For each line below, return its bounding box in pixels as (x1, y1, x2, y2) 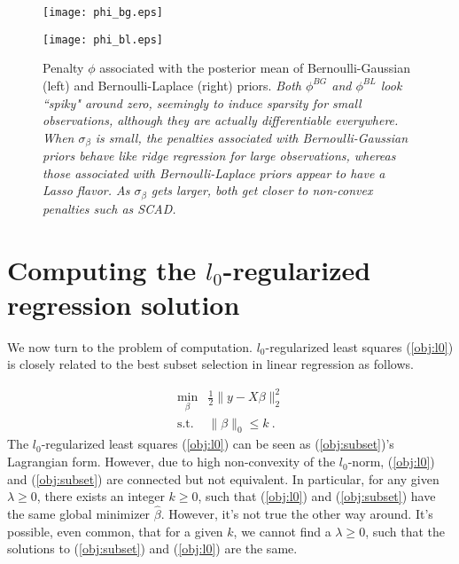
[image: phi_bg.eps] (43, 6, 164, 19)
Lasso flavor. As (43, 181, 130, 200)
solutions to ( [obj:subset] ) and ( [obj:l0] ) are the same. (7, 539, 298, 558)
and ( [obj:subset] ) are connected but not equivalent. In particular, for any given (7, 469, 440, 488)
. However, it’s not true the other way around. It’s (160, 505, 433, 523)
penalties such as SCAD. (43, 199, 176, 217)
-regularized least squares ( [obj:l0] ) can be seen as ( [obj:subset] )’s (41, 435, 394, 453)
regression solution (7, 286, 240, 322)
